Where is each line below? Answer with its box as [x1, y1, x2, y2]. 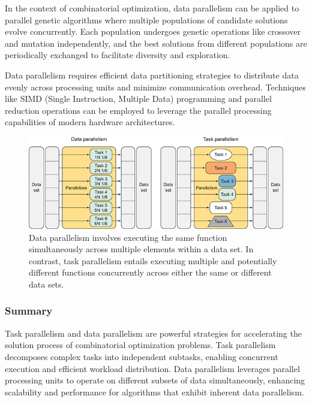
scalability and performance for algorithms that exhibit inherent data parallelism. [5, 385, 304, 398]
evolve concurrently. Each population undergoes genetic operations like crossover [5, 25, 301, 38]
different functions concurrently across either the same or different [29, 266, 272, 279]
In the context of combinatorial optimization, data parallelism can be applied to [5, 2, 299, 14]
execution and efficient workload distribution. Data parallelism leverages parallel [5, 362, 300, 374]
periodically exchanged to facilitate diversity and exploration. [5, 49, 230, 61]
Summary [5, 303, 53, 318]
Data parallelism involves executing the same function [29, 231, 227, 243]
